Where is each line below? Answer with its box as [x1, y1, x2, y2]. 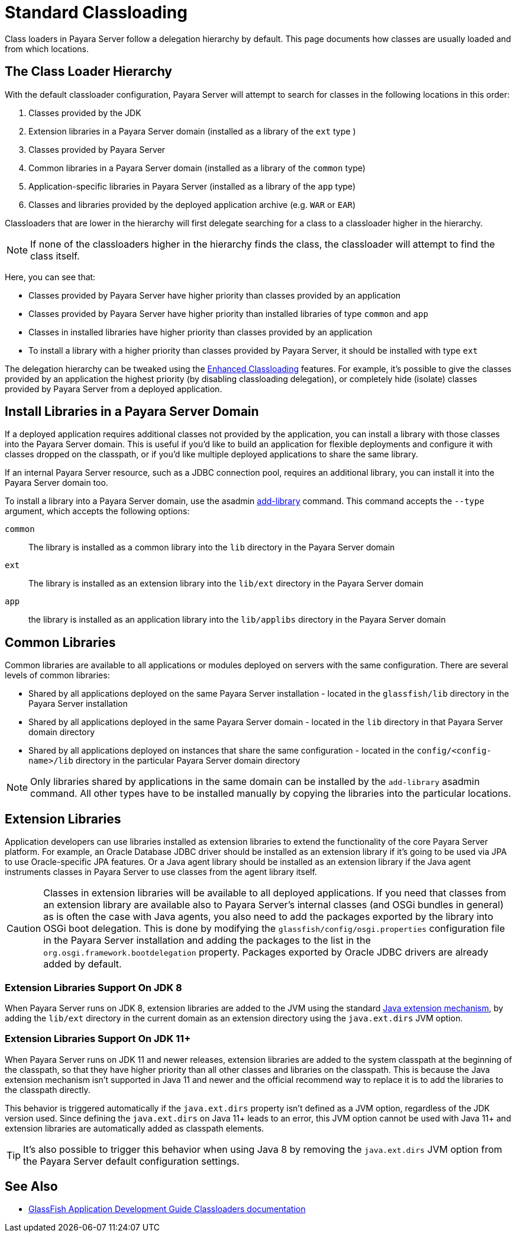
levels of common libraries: [5, 670, 110, 681]
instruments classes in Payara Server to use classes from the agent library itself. [5, 867, 317, 877]
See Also [5, 1179, 58, 1194]
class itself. [30, 249, 80, 262]
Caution [7, 922, 41, 935]
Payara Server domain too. [5, 478, 108, 488]
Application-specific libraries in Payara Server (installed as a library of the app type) [28, 181, 356, 191]
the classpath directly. [5, 1084, 91, 1095]
